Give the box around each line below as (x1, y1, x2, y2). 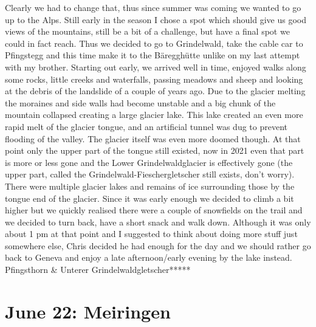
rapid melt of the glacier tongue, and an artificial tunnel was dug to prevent (5, 120, 287, 133)
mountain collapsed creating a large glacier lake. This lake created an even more (5, 108, 303, 121)
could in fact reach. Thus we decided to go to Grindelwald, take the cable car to (5, 36, 303, 49)
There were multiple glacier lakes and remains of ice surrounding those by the (5, 179, 295, 192)
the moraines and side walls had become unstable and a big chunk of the (5, 96, 276, 109)
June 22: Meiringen (5, 298, 171, 323)
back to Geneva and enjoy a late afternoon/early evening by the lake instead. (5, 251, 292, 264)
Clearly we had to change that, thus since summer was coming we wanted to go (5, 1, 301, 13)
